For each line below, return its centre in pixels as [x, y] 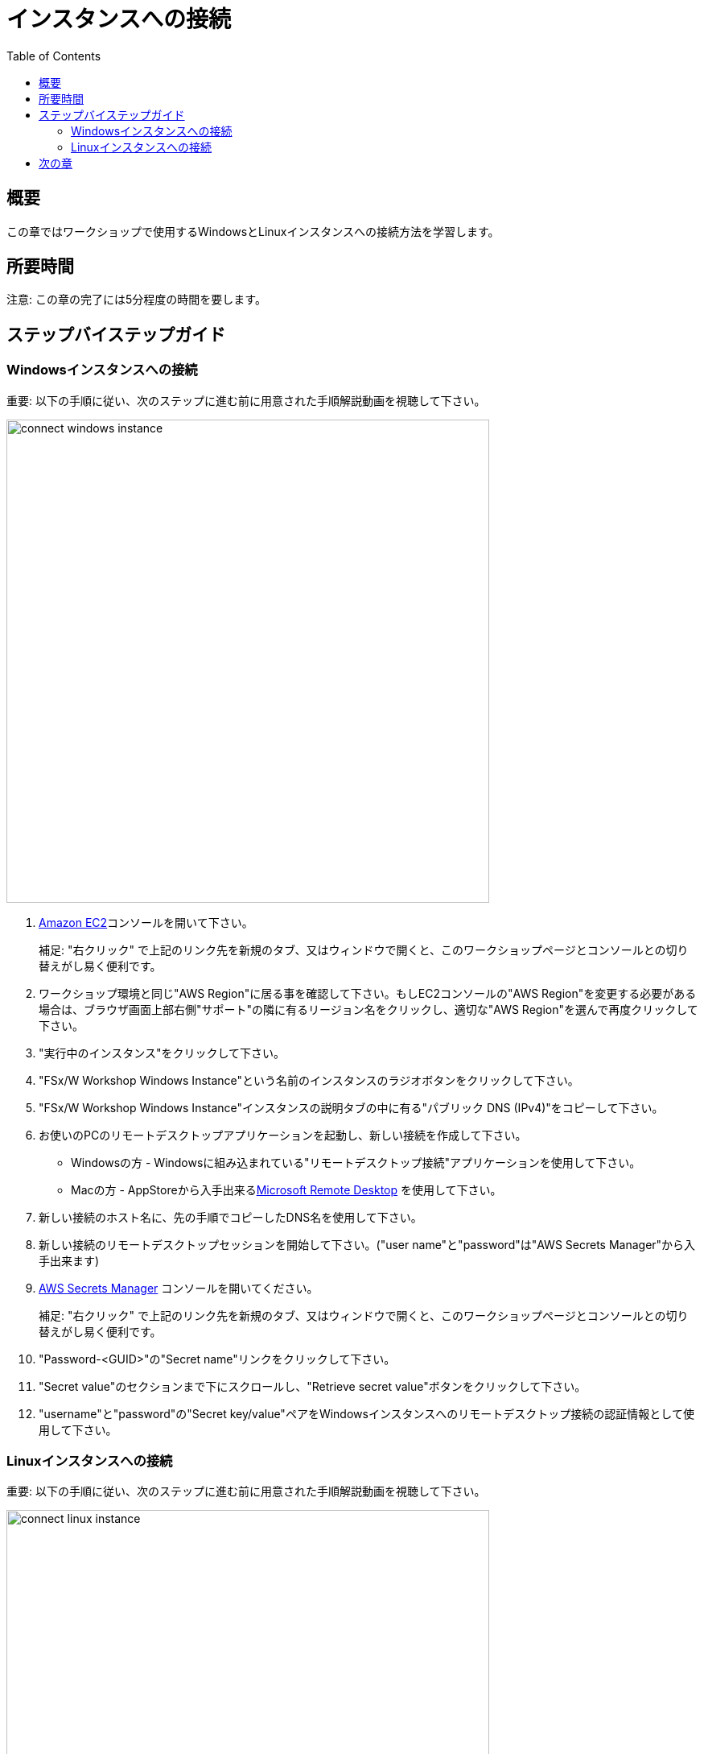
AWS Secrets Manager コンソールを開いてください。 [179, 1288]
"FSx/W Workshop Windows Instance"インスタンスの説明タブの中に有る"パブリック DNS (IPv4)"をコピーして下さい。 [351, 1107]
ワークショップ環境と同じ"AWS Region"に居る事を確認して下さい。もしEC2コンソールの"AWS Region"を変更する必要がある [368, 993]
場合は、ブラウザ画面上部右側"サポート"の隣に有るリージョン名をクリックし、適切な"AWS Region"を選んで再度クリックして [368, 1009]
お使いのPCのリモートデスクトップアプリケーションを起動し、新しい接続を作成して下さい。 [283, 1135]
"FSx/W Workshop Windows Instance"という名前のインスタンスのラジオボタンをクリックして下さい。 [309, 1080]
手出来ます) [69, 1260]
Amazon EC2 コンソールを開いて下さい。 [146, 922]
